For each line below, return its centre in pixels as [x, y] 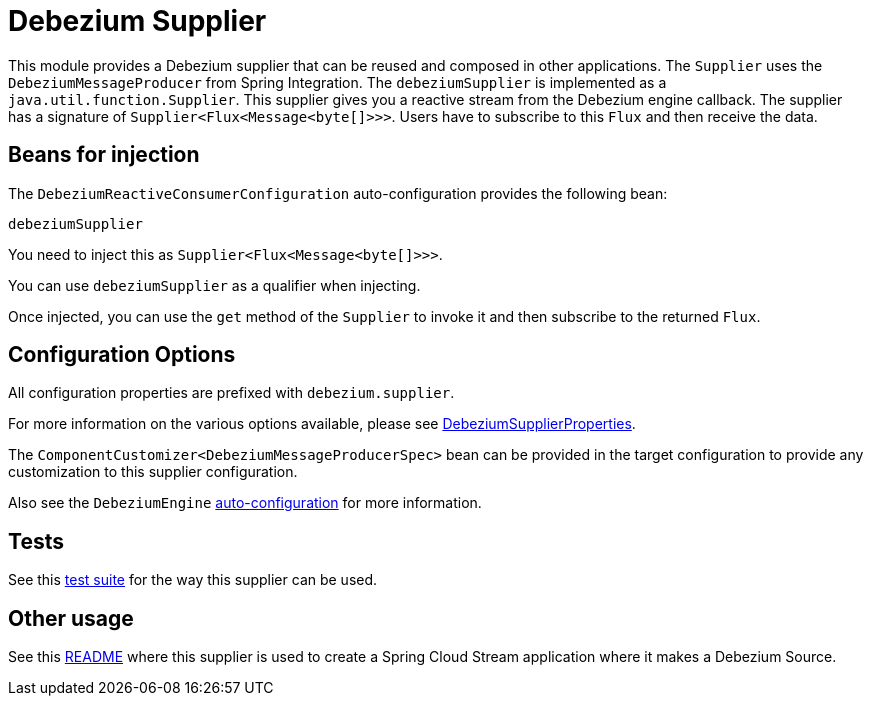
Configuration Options [122, 355]
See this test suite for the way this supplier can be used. [193, 580]
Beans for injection [104, 155]
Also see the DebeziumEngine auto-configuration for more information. [245, 503]
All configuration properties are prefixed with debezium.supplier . [231, 393]
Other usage [71, 618]
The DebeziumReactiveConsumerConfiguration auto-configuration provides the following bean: [338, 193]
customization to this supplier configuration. [153, 472]
